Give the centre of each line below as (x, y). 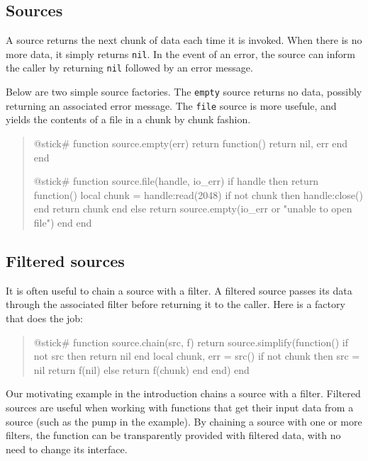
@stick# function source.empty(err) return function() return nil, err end (191, 143)
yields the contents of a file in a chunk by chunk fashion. (128, 119)
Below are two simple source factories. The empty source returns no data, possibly (184, 92)
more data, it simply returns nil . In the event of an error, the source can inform (180, 53)
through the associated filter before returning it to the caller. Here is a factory (175, 304)
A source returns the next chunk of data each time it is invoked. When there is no (184, 40)
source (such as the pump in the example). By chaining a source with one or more (184, 421)
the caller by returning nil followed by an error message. (129, 68)
